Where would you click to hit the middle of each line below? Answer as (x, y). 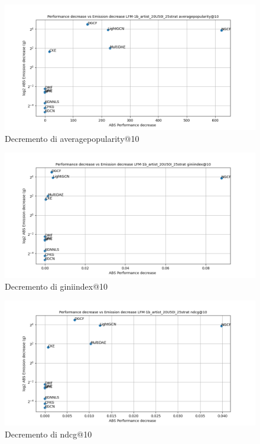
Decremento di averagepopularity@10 (72, 138)
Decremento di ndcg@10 (48, 434)
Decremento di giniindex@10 (56, 286)
